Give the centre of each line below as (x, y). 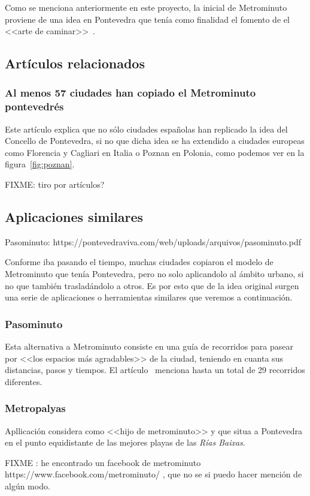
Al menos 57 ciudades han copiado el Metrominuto (130, 93)
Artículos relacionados (75, 63)
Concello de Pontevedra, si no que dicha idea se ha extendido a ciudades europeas (155, 141)
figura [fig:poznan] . (40, 164)
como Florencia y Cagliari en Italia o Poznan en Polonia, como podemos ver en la (155, 152)
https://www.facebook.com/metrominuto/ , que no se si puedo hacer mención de (154, 474)
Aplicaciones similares (74, 217)
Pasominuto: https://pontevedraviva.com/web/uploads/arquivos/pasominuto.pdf (153, 241)
